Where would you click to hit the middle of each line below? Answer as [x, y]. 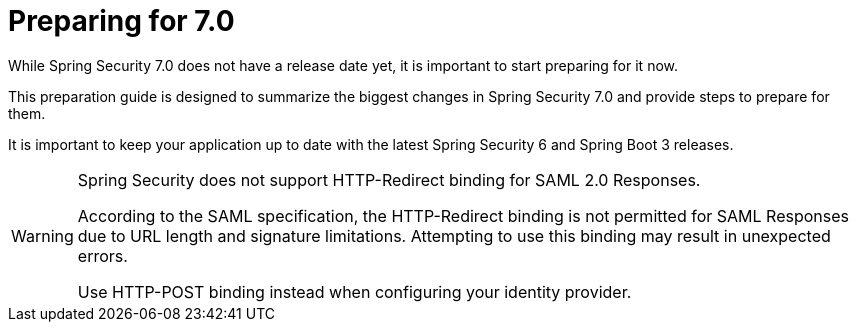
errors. [102, 255]
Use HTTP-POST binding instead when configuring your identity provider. [354, 291]
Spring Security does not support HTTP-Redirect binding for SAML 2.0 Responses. [389, 179]
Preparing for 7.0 [121, 21]
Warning [42, 235]
